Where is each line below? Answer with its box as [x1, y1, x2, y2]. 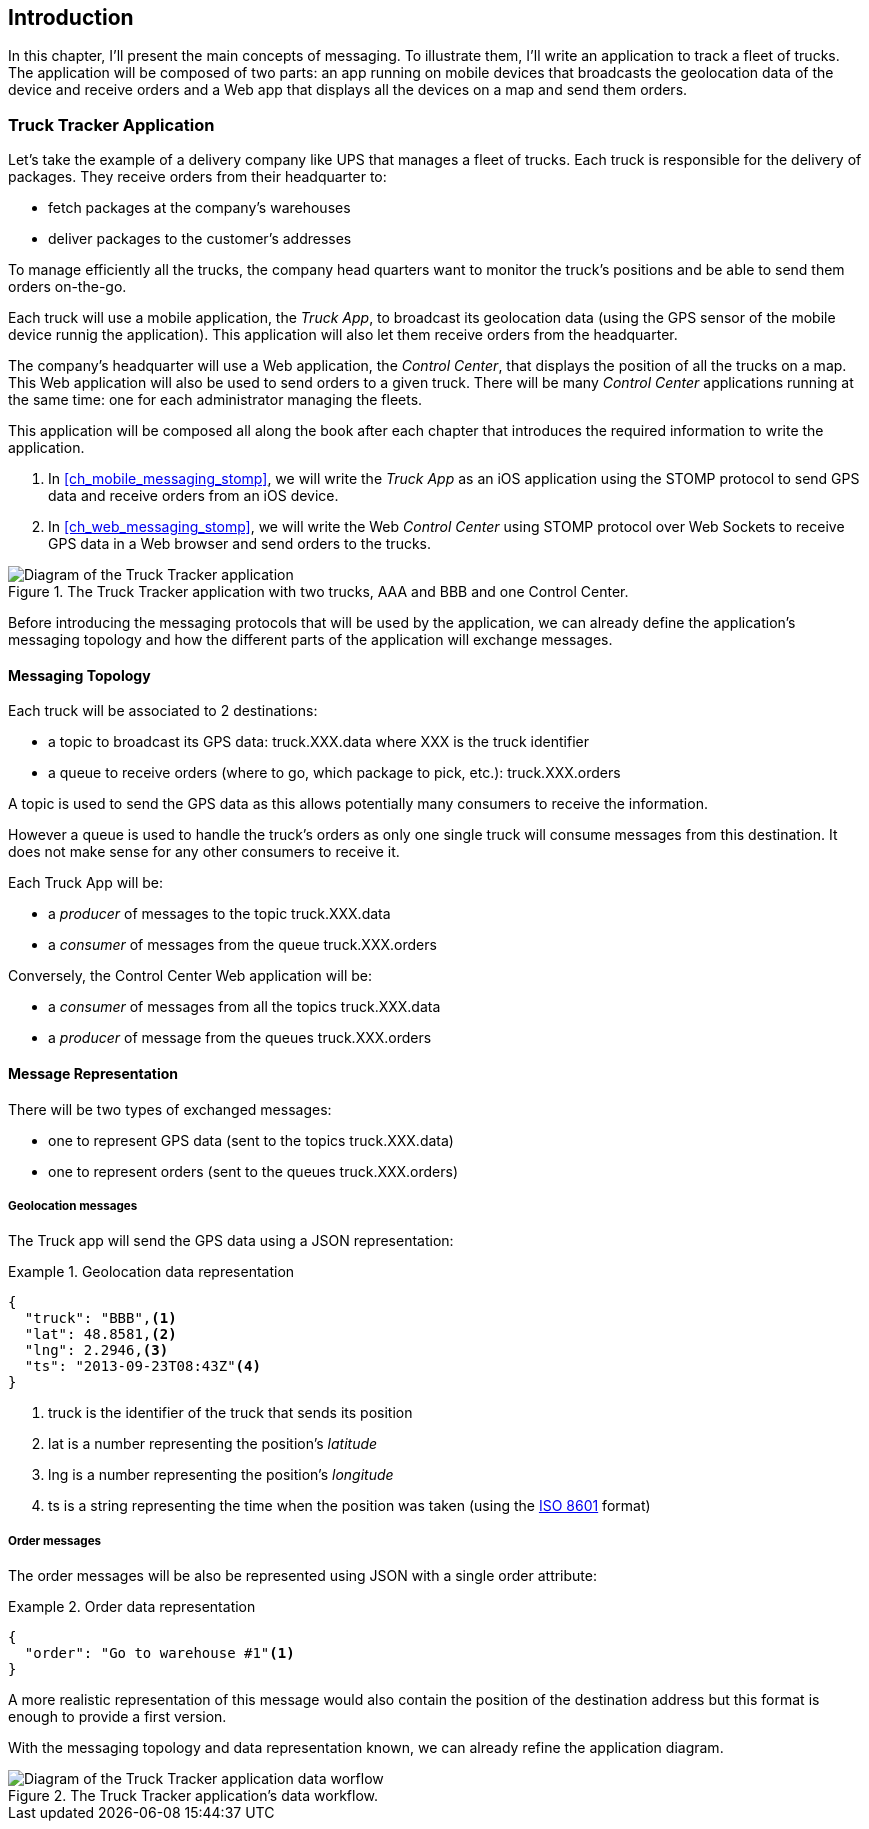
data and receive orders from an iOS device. [48, 487, 339, 505]
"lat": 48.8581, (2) [24, 1326, 177, 1343]
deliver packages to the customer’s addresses [48, 230, 352, 248]
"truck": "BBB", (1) [24, 1310, 177, 1327]
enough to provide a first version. [8, 1708, 227, 1726]
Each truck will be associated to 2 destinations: [8, 702, 318, 720]
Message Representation [8, 1065, 179, 1082]
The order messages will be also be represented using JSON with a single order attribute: [8, 1567, 597, 1585]
